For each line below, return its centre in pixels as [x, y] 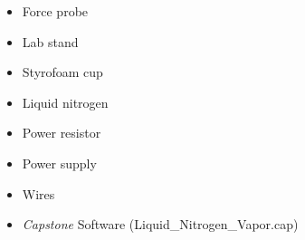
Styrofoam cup [62, 72]
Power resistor [62, 133]
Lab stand [50, 41]
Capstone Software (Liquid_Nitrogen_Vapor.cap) [160, 224]
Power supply [59, 163]
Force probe [55, 11]
